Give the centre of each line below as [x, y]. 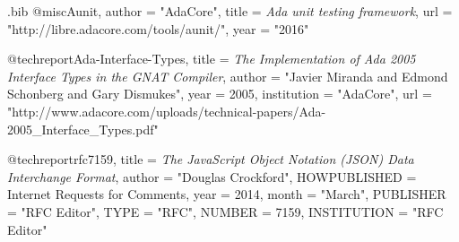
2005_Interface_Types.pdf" [83, 129]
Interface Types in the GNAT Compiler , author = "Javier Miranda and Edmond [228, 76]
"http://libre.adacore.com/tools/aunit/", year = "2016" [158, 28]
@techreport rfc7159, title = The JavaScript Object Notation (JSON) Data [211, 159]
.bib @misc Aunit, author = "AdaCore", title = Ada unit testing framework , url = [230, 11]
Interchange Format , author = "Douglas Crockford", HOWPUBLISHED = [212, 176]
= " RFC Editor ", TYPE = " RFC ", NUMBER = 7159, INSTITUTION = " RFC [225, 211]
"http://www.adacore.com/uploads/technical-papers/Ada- [167, 111]
